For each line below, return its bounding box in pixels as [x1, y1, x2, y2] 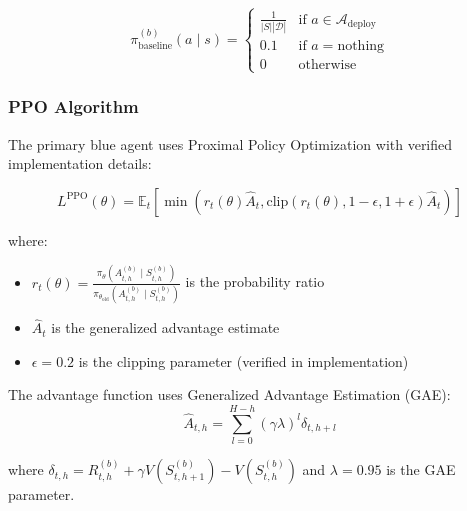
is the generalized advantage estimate [51, 317, 280, 338]
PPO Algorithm [8, 94, 139, 119]
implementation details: [8, 153, 152, 174]
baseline [138, 41, 173, 52]
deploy [347, 19, 376, 30]
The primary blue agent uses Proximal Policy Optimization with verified [8, 133, 453, 154]
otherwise [298, 58, 357, 73]
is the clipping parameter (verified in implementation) [78, 350, 409, 371]
